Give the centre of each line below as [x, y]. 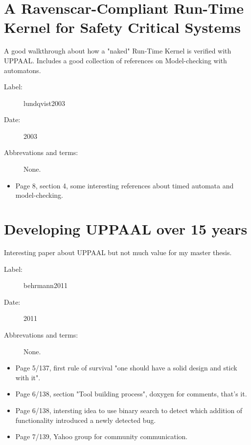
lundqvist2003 [44, 103]
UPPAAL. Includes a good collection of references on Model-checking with [115, 60]
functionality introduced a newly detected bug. [86, 420]
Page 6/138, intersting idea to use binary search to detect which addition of [129, 410]
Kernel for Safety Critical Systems [122, 27]
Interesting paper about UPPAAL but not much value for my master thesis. [118, 252]
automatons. [23, 70]
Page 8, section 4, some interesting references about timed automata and [125, 185]
